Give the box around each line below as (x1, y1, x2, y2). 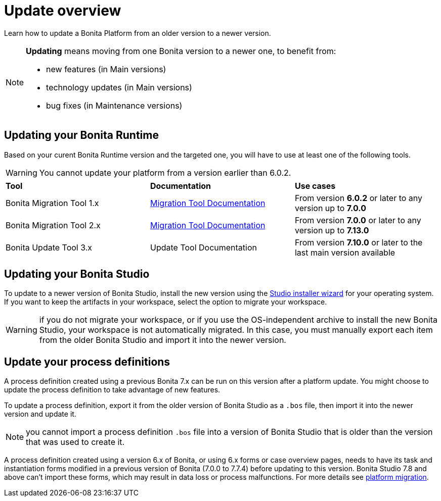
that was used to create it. (26, 437, 125, 447)
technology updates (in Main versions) (46, 82, 192, 92)
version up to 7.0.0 (294, 203, 366, 213)
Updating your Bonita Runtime (4, 129, 159, 142)
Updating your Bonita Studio (4, 268, 150, 281)
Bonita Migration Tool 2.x (6, 220, 101, 230)
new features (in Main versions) (46, 64, 166, 74)
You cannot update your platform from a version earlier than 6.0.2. (39, 167, 291, 178)
